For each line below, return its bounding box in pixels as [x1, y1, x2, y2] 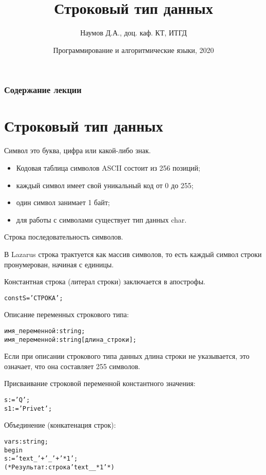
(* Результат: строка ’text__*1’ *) [4, 463, 115, 471]
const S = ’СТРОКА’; [4, 294, 63, 302]
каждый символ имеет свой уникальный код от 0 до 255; [16, 179, 194, 190]
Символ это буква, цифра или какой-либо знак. [4, 145, 151, 156]
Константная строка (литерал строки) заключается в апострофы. [4, 276, 205, 287]
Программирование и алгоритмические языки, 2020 [53, 44, 214, 55]
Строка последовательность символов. [4, 231, 123, 242]
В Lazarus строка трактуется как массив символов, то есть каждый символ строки [4, 248, 262, 259]
